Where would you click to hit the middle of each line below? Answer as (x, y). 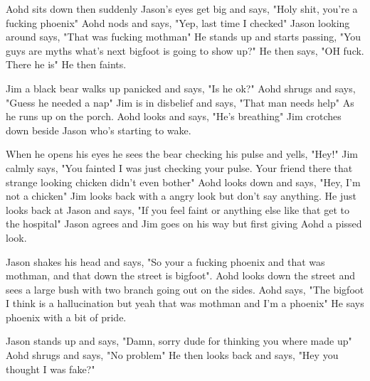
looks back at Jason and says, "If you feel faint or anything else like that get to (178, 209)
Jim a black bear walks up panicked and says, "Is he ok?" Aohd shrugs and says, (181, 88)
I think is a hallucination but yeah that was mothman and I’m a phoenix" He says (185, 303)
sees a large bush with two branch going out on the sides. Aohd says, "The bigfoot (185, 289)
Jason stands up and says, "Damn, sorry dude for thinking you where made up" (179, 341)
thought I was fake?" (51, 369)
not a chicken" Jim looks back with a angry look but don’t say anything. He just (181, 196)
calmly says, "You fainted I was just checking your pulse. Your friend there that (179, 167)
